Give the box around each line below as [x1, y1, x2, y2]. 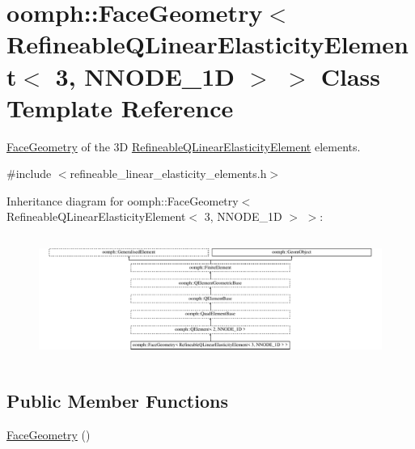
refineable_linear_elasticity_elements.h [70, 165, 267, 182]
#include [6, 165, 52, 182]
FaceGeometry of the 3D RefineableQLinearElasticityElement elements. [6, 138, 361, 155]
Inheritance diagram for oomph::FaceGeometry [6, 192, 239, 209]
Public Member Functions [6, 388, 228, 413]
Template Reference [6, 91, 234, 124]
